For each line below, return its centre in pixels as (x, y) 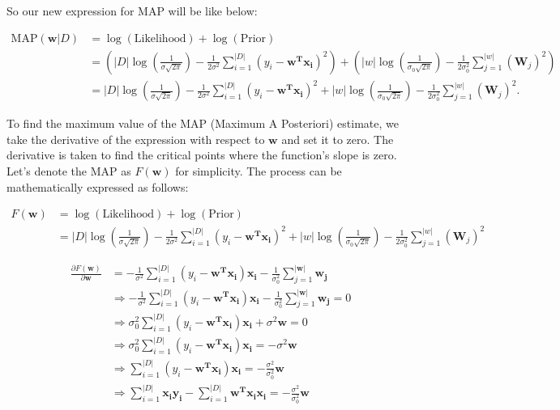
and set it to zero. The (338, 139)
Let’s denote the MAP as (69, 170)
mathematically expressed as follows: (98, 186)
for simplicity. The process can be (259, 170)
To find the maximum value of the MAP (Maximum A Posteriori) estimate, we (203, 123)
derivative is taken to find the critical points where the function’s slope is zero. (202, 155)
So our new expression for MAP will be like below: (132, 11)
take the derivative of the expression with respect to (136, 139)
